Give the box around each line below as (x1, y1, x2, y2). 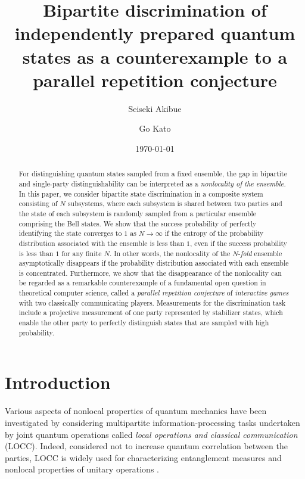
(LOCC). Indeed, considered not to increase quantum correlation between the (5, 440, 288, 452)
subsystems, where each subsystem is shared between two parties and (67, 198, 282, 209)
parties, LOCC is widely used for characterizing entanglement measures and (5, 451, 282, 464)
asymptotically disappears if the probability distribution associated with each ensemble (18, 258, 289, 268)
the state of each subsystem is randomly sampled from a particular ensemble (18, 208, 257, 218)
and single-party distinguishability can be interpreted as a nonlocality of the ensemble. (18, 178, 286, 188)
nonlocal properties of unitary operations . (5, 463, 159, 475)
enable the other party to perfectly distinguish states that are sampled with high (18, 318, 269, 328)
